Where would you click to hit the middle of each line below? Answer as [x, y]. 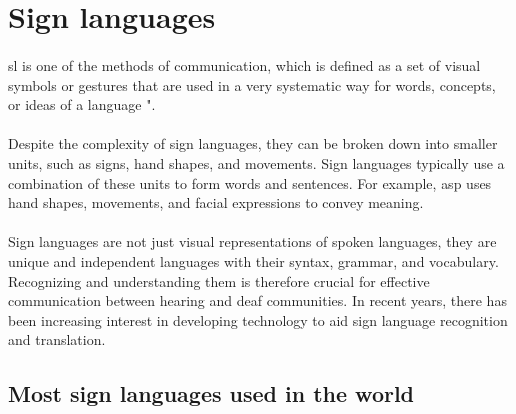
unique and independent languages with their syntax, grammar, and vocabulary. [253, 260]
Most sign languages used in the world [211, 393]
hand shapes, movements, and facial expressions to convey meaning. [216, 202]
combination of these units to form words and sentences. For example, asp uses [250, 182]
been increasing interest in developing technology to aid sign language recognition [258, 319]
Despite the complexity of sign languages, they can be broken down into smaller [253, 143]
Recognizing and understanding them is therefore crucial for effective [219, 280]
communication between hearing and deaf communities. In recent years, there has [257, 300]
